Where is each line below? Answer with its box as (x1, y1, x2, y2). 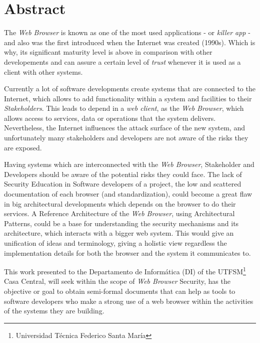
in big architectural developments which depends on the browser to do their (4, 198, 236, 209)
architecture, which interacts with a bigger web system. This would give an (4, 228, 234, 238)
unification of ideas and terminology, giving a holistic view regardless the (4, 238, 227, 248)
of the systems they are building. (4, 305, 104, 316)
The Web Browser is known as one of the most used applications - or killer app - (4, 27, 250, 38)
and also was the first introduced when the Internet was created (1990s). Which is (4, 37, 255, 47)
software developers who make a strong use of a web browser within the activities (4, 295, 253, 306)
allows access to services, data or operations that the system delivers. (4, 112, 216, 123)
